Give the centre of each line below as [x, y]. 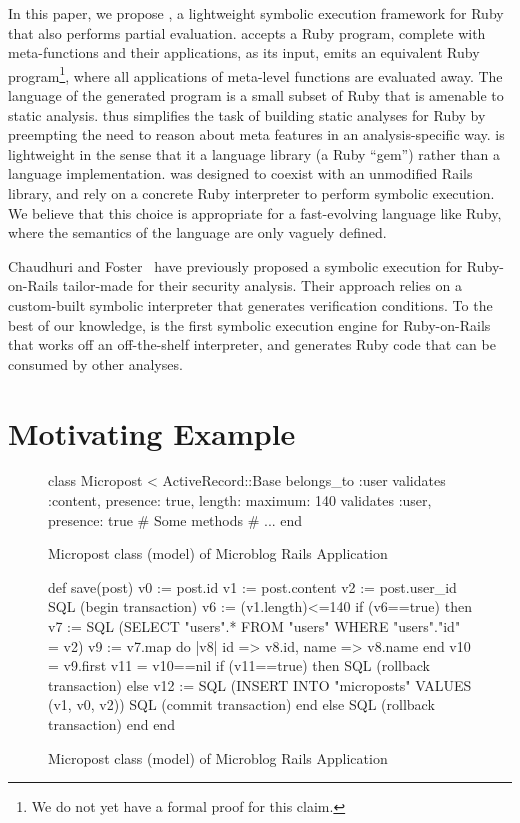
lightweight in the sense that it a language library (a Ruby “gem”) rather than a [254, 153]
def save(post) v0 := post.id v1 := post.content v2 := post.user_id [252, 586]
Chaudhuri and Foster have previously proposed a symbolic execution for [235, 265]
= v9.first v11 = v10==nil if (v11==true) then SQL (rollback [239, 665]
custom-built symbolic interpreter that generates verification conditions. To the [250, 304]
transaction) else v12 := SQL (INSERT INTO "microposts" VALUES [260, 684]
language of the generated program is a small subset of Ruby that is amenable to [256, 95]
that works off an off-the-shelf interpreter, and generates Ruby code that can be [252, 344]
